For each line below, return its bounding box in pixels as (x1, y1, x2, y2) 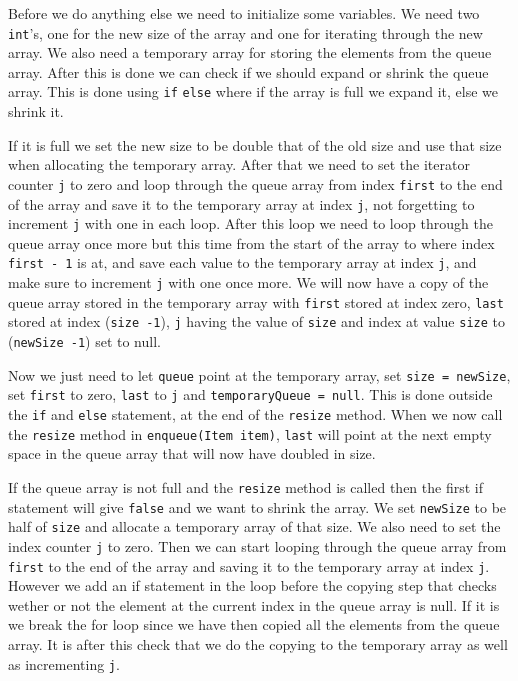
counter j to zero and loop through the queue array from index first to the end (8, 173, 503, 194)
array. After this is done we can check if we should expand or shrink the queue (8, 61, 489, 82)
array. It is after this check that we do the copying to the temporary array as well (8, 634, 508, 654)
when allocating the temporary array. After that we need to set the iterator (8, 154, 470, 175)
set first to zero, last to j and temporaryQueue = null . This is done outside (8, 384, 493, 405)
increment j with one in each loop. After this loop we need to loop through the (8, 213, 493, 234)
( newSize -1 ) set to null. (8, 331, 161, 352)
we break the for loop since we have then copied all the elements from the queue (8, 614, 500, 635)
